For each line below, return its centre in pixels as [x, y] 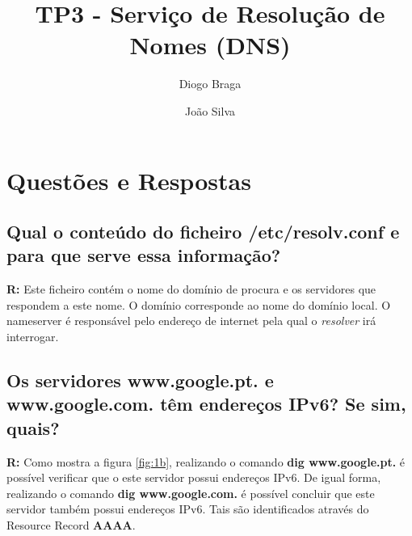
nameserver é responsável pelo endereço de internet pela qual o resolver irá [191, 321]
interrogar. [33, 337]
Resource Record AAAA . [71, 525]
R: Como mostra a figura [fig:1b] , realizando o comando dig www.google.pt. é [206, 461]
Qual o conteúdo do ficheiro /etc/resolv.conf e [203, 232]
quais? [33, 427]
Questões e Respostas [129, 180]
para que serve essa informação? [144, 255]
